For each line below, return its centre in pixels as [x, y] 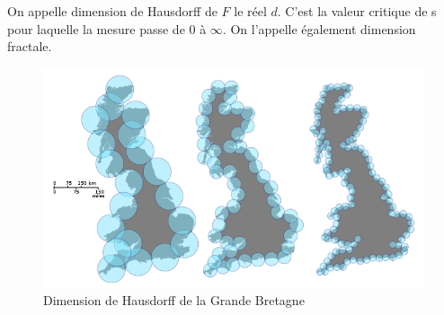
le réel [250, 11]
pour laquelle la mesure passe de [96, 28]
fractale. [30, 46]
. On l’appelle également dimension [319, 28]
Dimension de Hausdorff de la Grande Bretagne [174, 300]
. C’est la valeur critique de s [357, 11]
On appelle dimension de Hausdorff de [112, 11]
